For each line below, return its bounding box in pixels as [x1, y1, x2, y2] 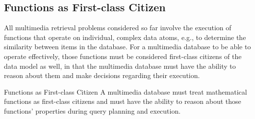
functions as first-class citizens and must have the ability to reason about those [4, 96, 241, 106]
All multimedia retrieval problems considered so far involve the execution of [4, 22, 231, 33]
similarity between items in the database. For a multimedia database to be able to [4, 41, 251, 52]
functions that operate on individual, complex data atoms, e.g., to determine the [4, 32, 246, 42]
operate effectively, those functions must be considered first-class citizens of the [4, 51, 242, 61]
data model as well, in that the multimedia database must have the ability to [4, 60, 236, 71]
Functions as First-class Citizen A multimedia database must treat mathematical [4, 86, 247, 97]
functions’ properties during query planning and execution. [4, 105, 181, 116]
